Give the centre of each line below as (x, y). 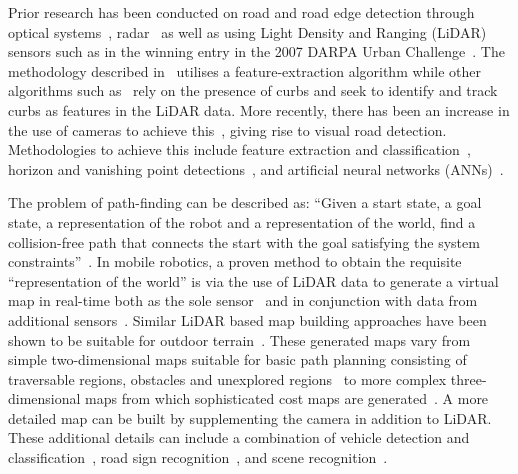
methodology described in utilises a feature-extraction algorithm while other (244, 70)
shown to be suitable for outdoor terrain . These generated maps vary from (239, 339)
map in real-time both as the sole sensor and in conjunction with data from (243, 300)
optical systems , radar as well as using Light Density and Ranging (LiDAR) (247, 31)
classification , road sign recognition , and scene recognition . (198, 457)
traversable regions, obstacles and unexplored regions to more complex (227, 378)
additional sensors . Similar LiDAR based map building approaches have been (247, 319)
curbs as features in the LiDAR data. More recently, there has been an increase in (259, 109)
